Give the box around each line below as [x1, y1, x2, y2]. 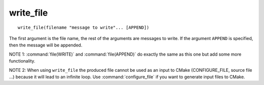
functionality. [9, 58, 36, 64]
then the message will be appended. [9, 42, 83, 48]
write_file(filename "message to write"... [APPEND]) [18, 24, 149, 30]
